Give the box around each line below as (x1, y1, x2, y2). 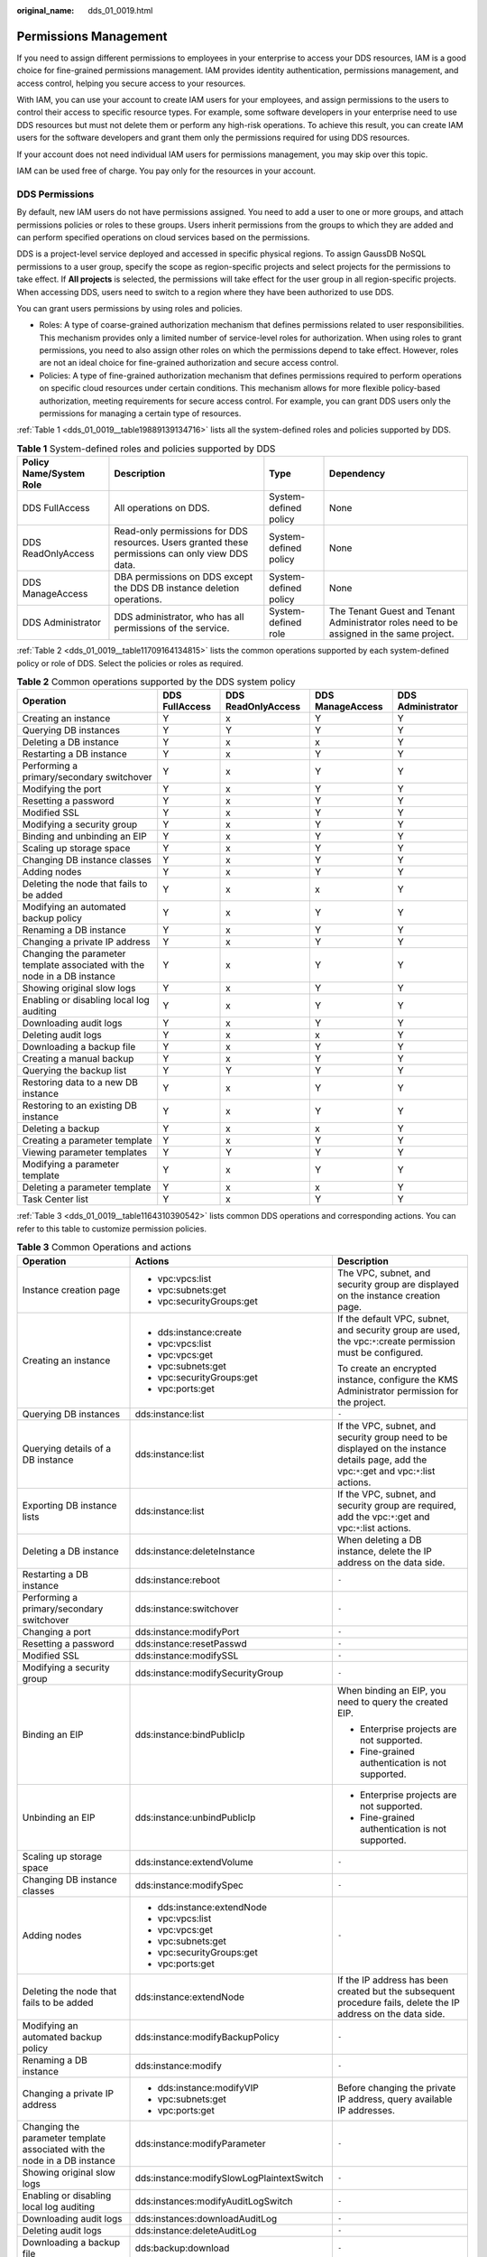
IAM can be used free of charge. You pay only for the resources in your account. (16, 165, 316, 176)
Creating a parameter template (22, 1134, 152, 1147)
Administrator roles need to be (329, 617, 459, 629)
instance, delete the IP (336, 1545, 433, 1557)
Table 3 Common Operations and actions (16, 1241, 192, 1254)
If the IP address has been (336, 1974, 449, 1986)
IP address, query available (336, 2093, 453, 2105)
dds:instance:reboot (134, 1574, 221, 1586)
